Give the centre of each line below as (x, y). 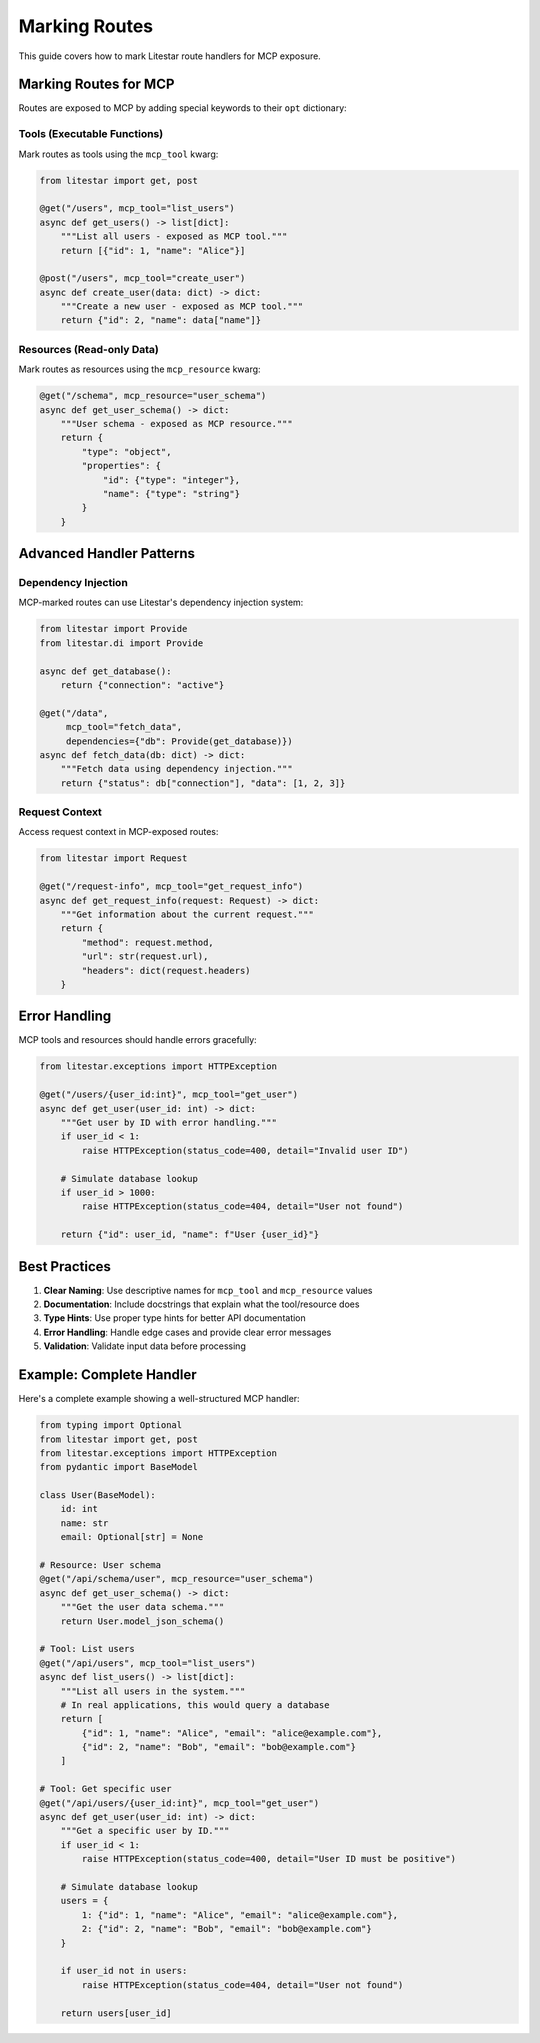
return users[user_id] (116, 2013)
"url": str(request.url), (145, 956)
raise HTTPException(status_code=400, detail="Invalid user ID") (245, 1150)
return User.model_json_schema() (142, 1621)
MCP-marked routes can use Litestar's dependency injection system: (161, 602)
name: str (84, 1523)
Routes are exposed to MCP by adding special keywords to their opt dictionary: (182, 108)
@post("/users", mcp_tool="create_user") (142, 278)
